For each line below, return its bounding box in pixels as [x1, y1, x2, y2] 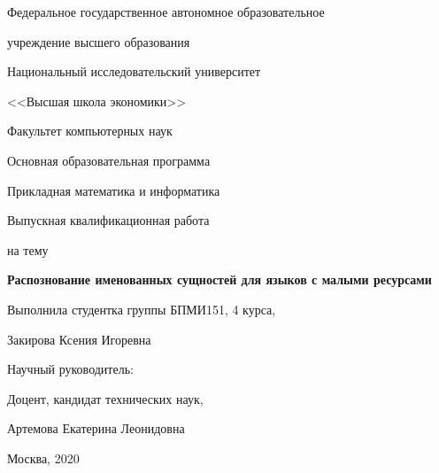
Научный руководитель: [7, 360, 134, 378]
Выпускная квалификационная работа [7, 211, 210, 229]
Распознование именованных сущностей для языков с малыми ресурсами [7, 270, 432, 289]
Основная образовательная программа [7, 151, 211, 169]
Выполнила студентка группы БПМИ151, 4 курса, [7, 299, 276, 318]
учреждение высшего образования [7, 32, 190, 50]
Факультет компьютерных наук [7, 121, 173, 140]
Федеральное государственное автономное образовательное [7, 3, 325, 20]
